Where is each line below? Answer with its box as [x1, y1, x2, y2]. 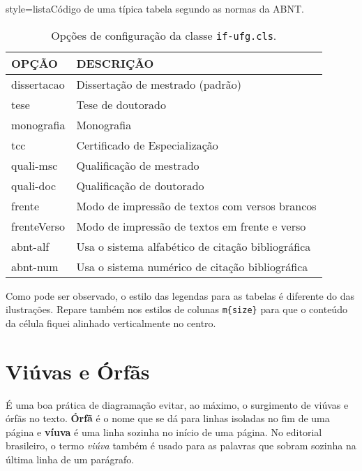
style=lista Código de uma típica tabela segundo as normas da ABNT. [6, 1, 305, 15]
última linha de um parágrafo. [6, 451, 135, 466]
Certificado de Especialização [76, 136, 218, 153]
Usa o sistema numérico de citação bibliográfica [76, 258, 308, 275]
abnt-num [11, 258, 59, 275]
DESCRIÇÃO [76, 55, 154, 71]
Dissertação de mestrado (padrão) [76, 75, 242, 92]
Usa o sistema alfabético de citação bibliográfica [76, 238, 311, 254]
